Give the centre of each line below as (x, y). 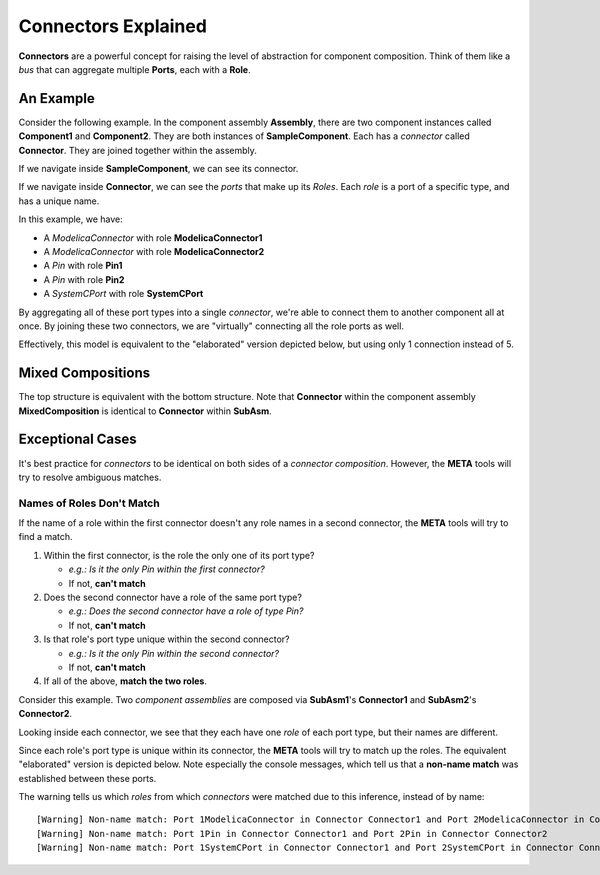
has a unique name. (59, 201)
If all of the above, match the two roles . (125, 681)
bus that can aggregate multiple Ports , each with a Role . (135, 69)
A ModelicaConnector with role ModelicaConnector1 (153, 237)
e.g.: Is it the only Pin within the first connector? (166, 569)
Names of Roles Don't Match (89, 503)
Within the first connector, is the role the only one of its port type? (179, 555)
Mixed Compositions (84, 373)
